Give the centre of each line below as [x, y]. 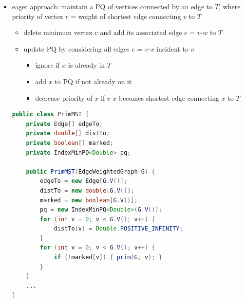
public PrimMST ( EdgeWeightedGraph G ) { [91, 171]
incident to [172, 48]
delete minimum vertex [58, 32]
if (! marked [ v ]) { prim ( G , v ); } [108, 258]
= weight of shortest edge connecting [126, 16]
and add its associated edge [141, 32]
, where [230, 6]
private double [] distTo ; [68, 133]
